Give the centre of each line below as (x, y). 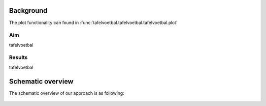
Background (28, 11)
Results (18, 57)
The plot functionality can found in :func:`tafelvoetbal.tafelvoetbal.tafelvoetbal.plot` (93, 23)
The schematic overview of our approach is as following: (66, 93)
